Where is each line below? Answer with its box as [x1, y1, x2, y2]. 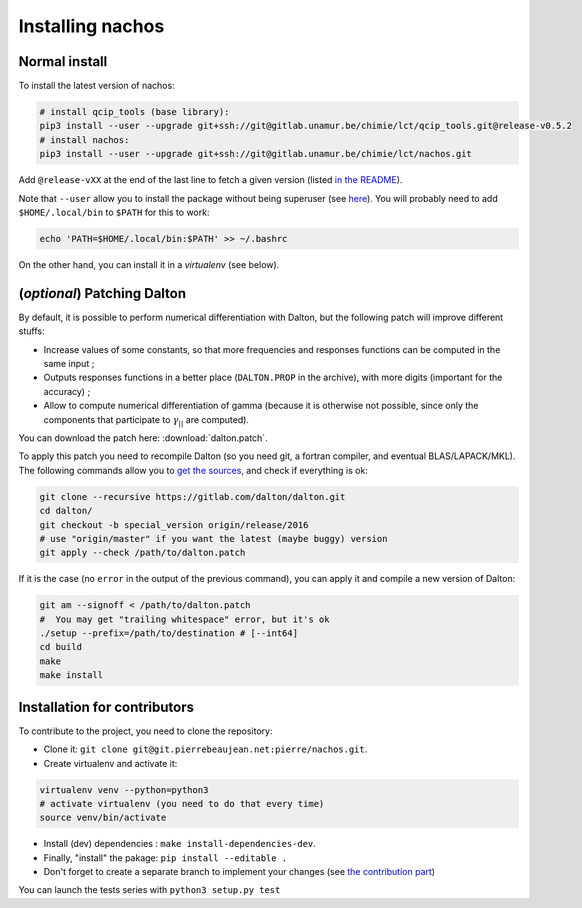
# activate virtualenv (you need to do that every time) [39, 798, 325, 809]
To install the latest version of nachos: [18, 80, 175, 92]
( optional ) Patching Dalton [18, 285, 187, 302]
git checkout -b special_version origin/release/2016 [39, 519, 309, 530]
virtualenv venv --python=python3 [39, 784, 209, 795]
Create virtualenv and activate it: [43, 757, 178, 769]
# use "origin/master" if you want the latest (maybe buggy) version [39, 533, 388, 544]
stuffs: [18, 325, 45, 337]
